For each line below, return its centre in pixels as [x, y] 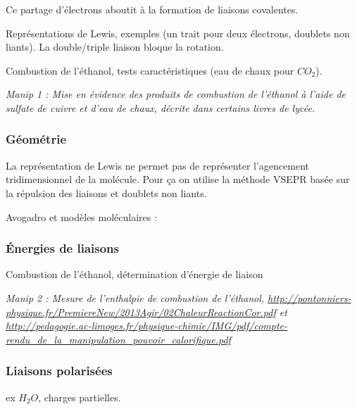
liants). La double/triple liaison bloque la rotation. [115, 47]
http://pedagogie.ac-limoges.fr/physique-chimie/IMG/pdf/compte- [147, 326]
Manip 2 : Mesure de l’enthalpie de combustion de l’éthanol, [135, 297]
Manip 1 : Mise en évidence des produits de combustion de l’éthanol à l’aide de [176, 94]
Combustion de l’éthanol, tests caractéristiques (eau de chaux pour [150, 70]
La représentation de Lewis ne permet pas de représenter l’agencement [157, 165]
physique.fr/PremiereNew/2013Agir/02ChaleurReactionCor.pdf [141, 312]
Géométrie [36, 139]
